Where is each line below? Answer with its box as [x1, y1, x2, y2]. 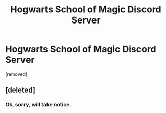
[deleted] [5, 86, 36, 95]
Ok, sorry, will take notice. [5, 101, 72, 108]
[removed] [5, 71, 28, 77]
